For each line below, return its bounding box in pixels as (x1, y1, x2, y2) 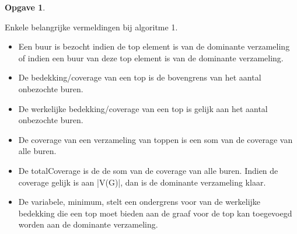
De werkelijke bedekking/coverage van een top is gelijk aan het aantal (18, 102, 268, 114)
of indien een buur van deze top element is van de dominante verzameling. (18, 51, 284, 64)
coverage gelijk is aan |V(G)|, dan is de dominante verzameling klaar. (18, 176, 266, 188)
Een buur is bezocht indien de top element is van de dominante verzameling (18, 40, 290, 53)
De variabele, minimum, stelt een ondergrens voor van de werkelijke (18, 195, 261, 208)
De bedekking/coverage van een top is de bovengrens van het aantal (18, 71, 261, 83)
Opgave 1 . (5, 1, 46, 13)
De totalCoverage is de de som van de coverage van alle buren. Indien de (18, 164, 278, 176)
